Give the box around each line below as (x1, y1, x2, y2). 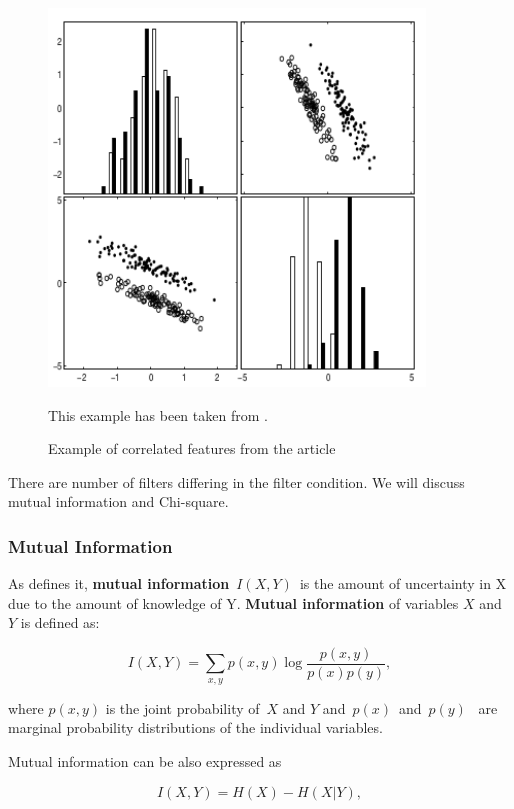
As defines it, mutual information (8, 573, 230, 594)
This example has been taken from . (48, 404, 268, 425)
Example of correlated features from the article (48, 438, 336, 459)
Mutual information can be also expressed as (8, 750, 282, 771)
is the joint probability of (105, 697, 260, 718)
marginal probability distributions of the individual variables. (8, 717, 383, 738)
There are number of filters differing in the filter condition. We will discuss (8, 471, 465, 492)
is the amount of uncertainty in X (299, 573, 507, 594)
